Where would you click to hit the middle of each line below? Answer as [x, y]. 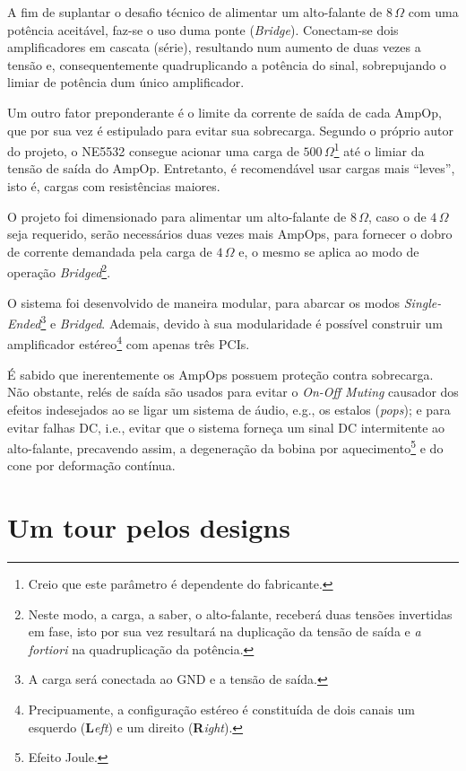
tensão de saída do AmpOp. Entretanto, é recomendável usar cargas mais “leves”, [231, 168]
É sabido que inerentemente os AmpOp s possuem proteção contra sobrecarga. [220, 374]
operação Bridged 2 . [59, 271]
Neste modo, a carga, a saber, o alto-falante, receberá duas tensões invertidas [240, 613]
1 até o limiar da [379, 149]
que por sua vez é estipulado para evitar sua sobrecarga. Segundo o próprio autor [231, 130]
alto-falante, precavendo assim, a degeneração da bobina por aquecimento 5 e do [225, 447]
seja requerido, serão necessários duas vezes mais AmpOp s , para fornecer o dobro [230, 234]
